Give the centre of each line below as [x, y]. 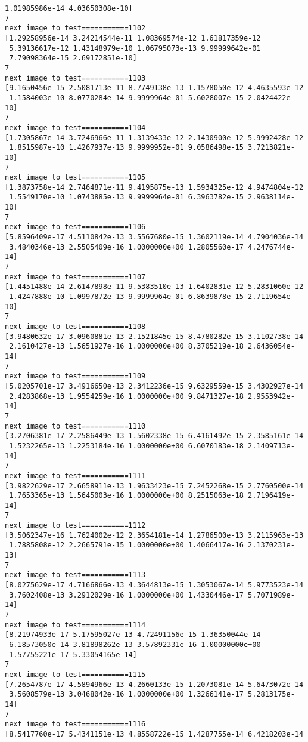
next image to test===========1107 [75, 277]
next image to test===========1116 [75, 724]
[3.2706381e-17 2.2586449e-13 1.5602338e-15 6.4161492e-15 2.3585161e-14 [154, 436]
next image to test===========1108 [75, 327]
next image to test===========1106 [75, 227]
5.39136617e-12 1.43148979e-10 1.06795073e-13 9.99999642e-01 [135, 48]
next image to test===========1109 [75, 376]
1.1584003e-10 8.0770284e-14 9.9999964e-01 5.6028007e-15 [126, 98]
